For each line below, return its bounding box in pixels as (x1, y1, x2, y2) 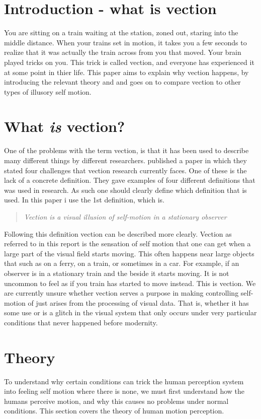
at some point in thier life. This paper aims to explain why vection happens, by (4, 66, 249, 77)
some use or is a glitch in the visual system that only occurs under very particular (4, 307, 257, 318)
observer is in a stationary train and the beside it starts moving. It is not (4, 267, 229, 278)
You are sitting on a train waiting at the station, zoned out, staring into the (4, 27, 238, 38)
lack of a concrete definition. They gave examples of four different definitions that (4, 175, 255, 185)
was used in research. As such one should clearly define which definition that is (4, 184, 247, 195)
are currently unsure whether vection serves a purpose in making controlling (4, 288, 239, 298)
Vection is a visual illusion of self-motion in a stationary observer (24, 211, 227, 222)
